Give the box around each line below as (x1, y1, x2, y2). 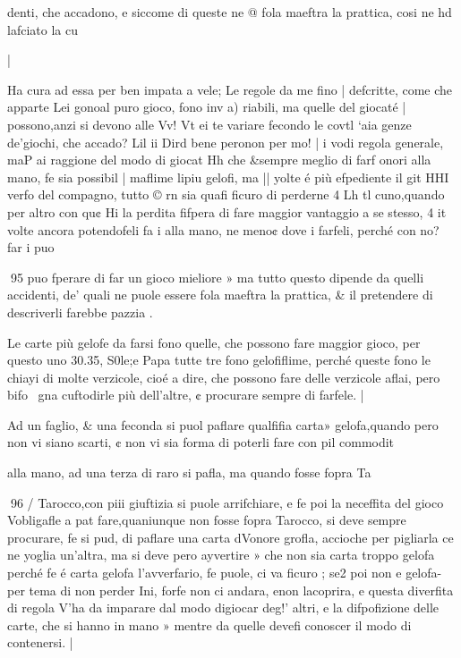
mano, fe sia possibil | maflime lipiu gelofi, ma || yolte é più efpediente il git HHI (7, 167, 449, 186)
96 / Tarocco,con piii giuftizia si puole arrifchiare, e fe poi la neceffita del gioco (10, 493, 444, 511)
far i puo (7, 238, 55, 257)
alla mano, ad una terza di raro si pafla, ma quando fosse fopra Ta (7, 463, 371, 482)
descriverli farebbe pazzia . (7, 302, 153, 321)
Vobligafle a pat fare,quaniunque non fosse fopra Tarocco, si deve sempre (7, 510, 406, 529)
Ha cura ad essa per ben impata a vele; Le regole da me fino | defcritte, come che (7, 80, 453, 98)
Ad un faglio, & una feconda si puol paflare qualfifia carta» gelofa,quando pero (7, 415, 439, 434)
